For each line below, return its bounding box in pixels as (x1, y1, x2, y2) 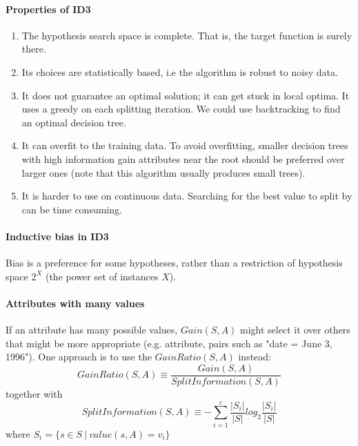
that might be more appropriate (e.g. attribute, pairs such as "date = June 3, (6, 336, 332, 350)
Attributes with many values (6, 295, 145, 310)
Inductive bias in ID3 (6, 229, 109, 243)
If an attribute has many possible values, (6, 322, 178, 337)
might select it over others (240, 322, 350, 337)
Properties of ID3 (6, 1, 91, 16)
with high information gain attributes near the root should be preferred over (21, 151, 345, 166)
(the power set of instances (45, 269, 159, 283)
